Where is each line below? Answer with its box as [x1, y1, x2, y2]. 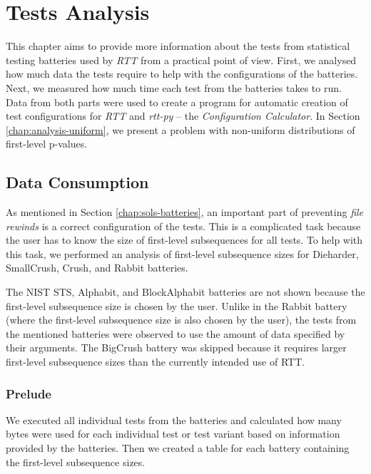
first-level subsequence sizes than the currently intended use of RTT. [6, 354, 305, 369]
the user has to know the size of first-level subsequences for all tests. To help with [6, 232, 363, 247]
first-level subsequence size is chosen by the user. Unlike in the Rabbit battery [6, 298, 347, 313]
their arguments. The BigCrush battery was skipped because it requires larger [6, 340, 347, 355]
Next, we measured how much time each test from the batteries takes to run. [6, 80, 342, 95]
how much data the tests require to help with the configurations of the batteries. [6, 66, 358, 81]
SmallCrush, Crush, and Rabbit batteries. [6, 260, 188, 275]
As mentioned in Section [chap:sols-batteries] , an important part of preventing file [6, 205, 364, 220]
